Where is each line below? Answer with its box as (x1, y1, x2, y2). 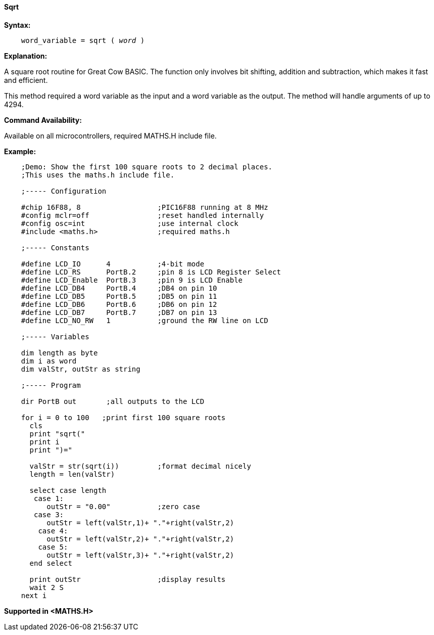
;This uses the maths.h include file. (21, 170, 175, 179)
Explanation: (4, 51, 47, 60)
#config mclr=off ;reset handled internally (21, 211, 264, 219)
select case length (29, 486, 107, 494)
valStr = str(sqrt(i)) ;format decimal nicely (29, 462, 251, 470)
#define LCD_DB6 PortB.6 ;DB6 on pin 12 (21, 300, 217, 308)
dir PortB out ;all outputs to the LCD (21, 397, 205, 405)
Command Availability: (4, 115, 82, 124)
